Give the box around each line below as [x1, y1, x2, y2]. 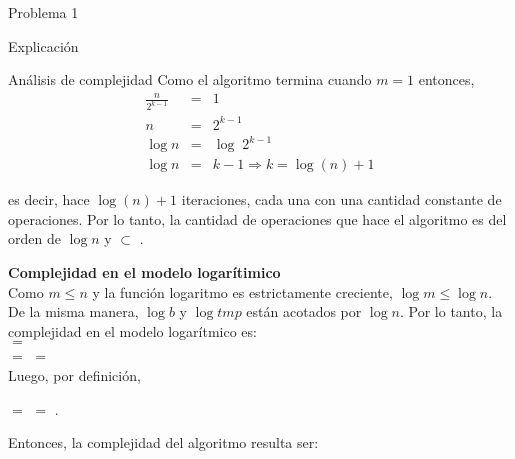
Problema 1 [8, 2, 79, 22]
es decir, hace [8, 189, 90, 210]
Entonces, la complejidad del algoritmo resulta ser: [8, 432, 319, 453]
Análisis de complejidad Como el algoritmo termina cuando [8, 69, 372, 90]
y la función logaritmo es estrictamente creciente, [92, 281, 393, 302]
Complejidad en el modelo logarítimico [8, 262, 281, 283]
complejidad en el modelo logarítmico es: [8, 320, 257, 341]
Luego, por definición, [8, 365, 141, 386]
